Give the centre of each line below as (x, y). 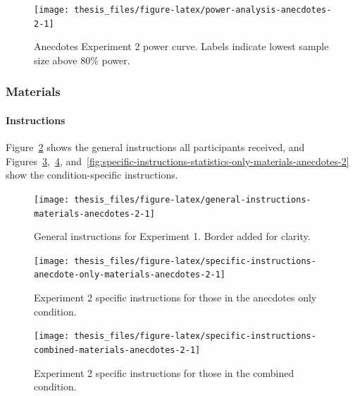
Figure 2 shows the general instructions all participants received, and (155, 147)
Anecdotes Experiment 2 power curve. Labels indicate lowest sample (181, 46)
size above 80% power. (82, 60)
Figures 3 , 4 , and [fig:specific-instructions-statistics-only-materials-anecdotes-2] (177, 161)
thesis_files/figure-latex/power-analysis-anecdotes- (203, 10)
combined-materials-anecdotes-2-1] (117, 350)
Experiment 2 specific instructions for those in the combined (164, 372)
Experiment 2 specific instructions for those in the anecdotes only (175, 298)
